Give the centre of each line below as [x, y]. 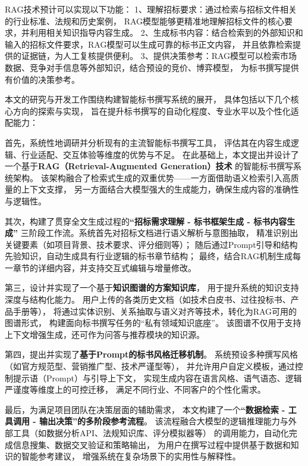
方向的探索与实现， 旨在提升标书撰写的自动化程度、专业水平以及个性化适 [156, 111]
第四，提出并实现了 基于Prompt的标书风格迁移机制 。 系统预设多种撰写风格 [151, 354]
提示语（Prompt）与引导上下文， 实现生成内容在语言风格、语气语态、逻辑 [157, 378]
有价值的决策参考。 [42, 79]
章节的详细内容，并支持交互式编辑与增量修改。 [104, 267]
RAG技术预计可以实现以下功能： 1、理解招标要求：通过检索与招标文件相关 [151, 9]
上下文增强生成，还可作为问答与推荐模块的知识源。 [105, 334]
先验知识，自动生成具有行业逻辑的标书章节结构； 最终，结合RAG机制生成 [149, 256]
